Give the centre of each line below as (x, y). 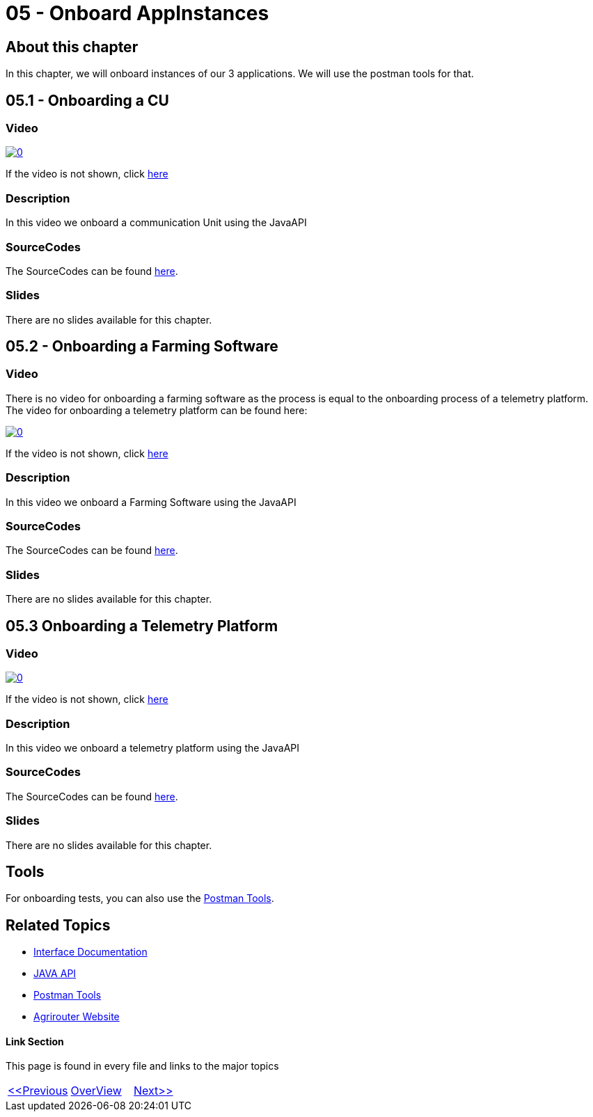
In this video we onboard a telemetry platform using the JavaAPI (153, 748)
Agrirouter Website (77, 1017)
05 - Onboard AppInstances (137, 13)
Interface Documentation (90, 952)
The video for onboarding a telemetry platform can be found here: (157, 410)
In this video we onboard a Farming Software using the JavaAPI (151, 502)
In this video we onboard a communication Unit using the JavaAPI (156, 223)
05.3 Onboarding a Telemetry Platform (142, 626)
